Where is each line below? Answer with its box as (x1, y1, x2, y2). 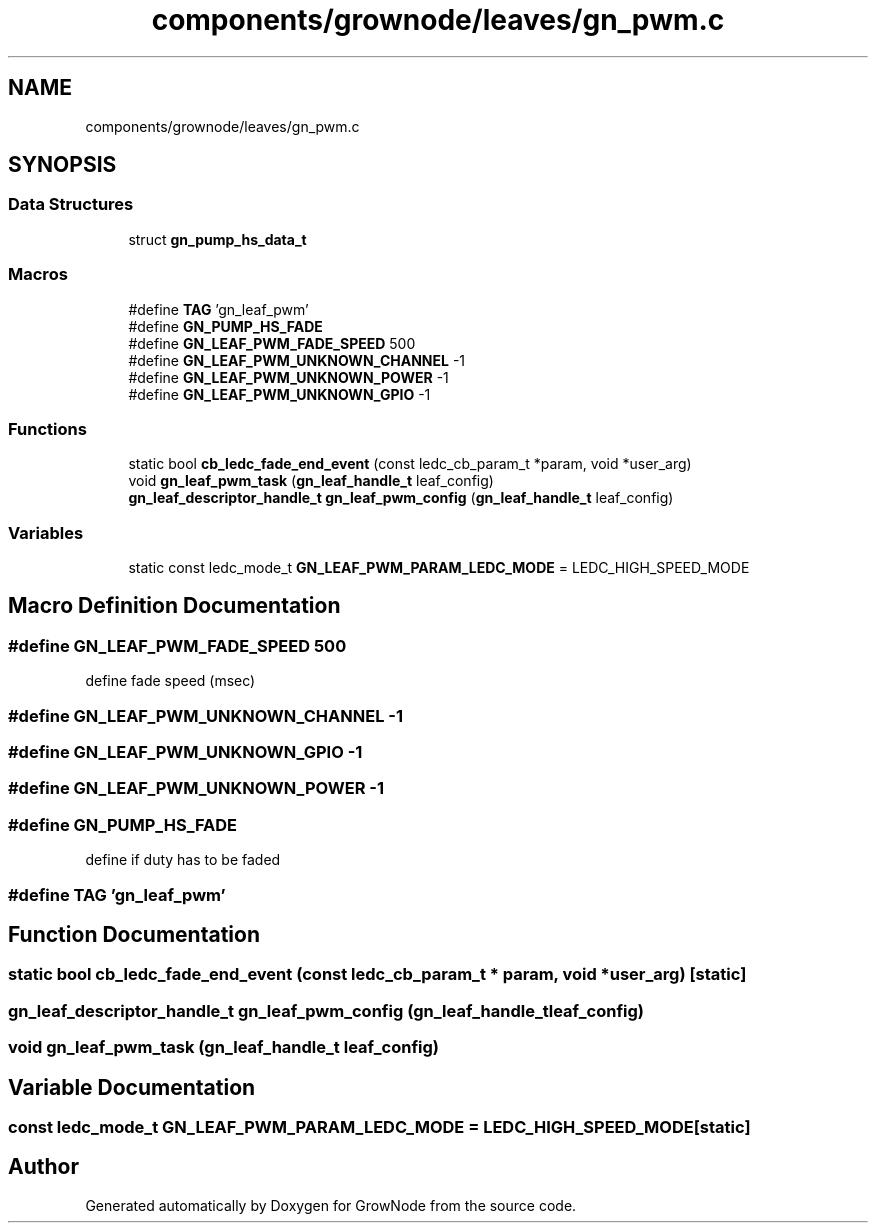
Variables (8, 522, 84, 543)
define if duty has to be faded (85, 851, 281, 869)
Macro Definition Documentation (8, 593, 341, 619)
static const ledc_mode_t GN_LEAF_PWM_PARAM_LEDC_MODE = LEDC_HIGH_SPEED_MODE (128, 559, 750, 577)
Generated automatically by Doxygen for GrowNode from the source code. (85, 1196, 577, 1214)
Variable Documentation (8, 1074, 256, 1100)
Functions (8, 418, 87, 439)
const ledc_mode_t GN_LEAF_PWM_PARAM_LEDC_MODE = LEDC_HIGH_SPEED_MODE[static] (8, 1116, 751, 1137)
